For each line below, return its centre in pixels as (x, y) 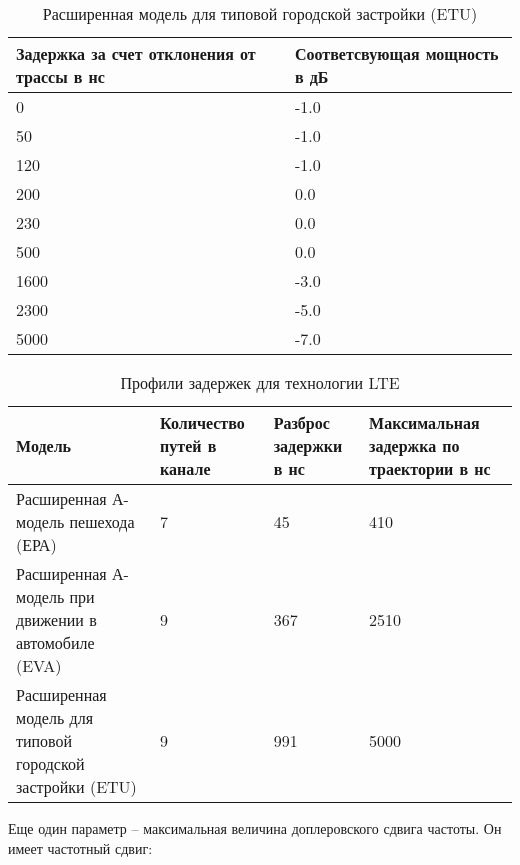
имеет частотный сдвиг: (80, 847)
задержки (308, 445)
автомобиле (55, 642)
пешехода (102, 521)
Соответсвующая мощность (396, 53)
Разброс (301, 422)
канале (185, 468)
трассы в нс (60, 76)
